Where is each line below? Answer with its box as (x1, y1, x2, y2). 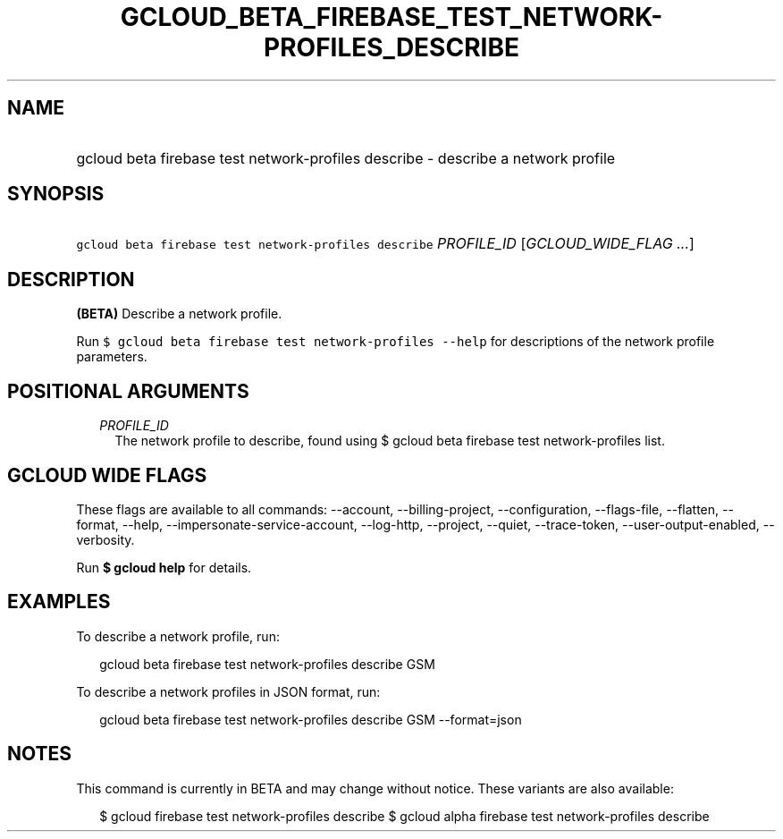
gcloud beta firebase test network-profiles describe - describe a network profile (76, 148, 616, 167)
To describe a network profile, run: (76, 628, 280, 644)
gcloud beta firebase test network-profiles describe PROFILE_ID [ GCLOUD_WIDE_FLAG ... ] (76, 234, 695, 253)
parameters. (76, 349, 147, 365)
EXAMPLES (7, 590, 111, 614)
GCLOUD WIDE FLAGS (7, 463, 207, 487)
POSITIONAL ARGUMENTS (7, 379, 249, 403)
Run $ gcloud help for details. (76, 559, 252, 575)
